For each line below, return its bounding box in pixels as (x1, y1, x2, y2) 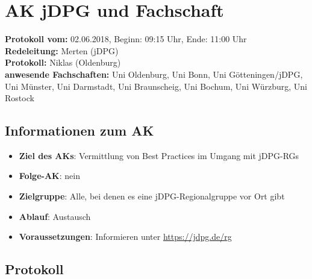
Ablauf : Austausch (19, 210, 91, 222)
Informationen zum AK (5, 121, 154, 140)
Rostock (5, 92, 34, 104)
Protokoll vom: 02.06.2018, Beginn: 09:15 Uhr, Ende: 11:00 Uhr (5, 33, 247, 45)
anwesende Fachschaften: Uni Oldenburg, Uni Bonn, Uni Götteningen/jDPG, (5, 67, 303, 80)
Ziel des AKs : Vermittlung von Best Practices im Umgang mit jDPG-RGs (19, 149, 299, 161)
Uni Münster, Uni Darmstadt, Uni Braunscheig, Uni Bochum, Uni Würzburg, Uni (5, 80, 307, 92)
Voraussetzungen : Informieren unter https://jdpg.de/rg (19, 230, 232, 243)
